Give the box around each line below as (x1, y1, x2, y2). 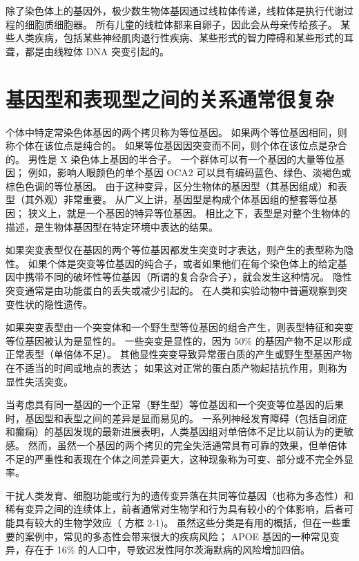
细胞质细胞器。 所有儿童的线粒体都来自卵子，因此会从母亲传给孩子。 (24, 17, 338, 31)
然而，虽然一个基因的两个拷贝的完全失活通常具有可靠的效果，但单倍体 (28, 437, 347, 452)
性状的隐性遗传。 (14, 296, 93, 311)
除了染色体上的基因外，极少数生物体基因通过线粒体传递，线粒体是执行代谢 (6, 3, 344, 17)
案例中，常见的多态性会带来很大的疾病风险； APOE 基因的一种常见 (24, 529, 330, 543)
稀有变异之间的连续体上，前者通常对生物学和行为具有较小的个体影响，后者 (6, 502, 344, 516)
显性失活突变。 (6, 374, 73, 388)
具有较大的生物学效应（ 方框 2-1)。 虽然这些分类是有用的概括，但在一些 (14, 515, 342, 529)
